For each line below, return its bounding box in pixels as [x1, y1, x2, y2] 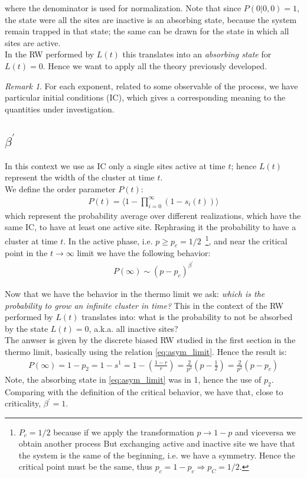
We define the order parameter [5, 182, 116, 195]
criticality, [5, 397, 41, 409]
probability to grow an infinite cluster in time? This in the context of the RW [5, 299, 284, 311]
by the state [5, 322, 48, 334]
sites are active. [5, 36, 61, 49]
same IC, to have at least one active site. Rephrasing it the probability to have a [5, 221, 296, 233]
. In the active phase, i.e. [63, 234, 153, 247]
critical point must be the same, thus [18, 460, 152, 473]
